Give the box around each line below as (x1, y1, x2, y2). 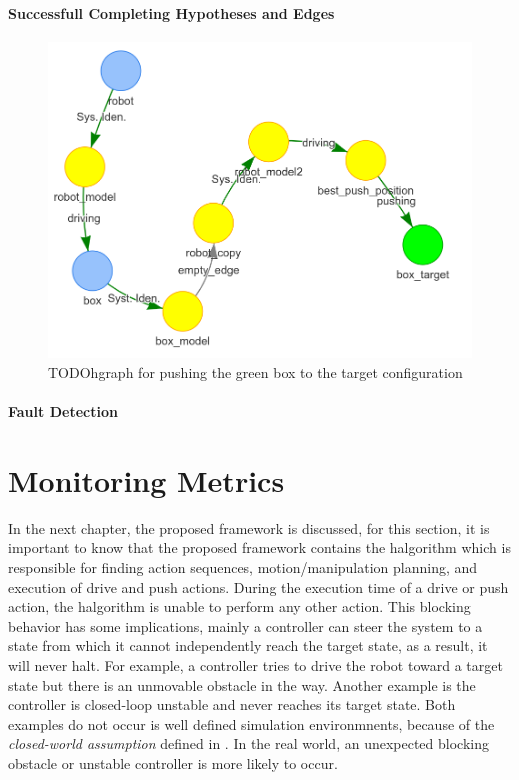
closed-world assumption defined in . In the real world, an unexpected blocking (8, 733, 489, 754)
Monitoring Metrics (8, 459, 285, 500)
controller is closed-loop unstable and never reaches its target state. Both (8, 694, 456, 715)
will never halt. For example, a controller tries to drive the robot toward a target (8, 654, 503, 675)
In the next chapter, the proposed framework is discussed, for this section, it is (8, 517, 490, 538)
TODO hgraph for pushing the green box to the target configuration (48, 361, 463, 382)
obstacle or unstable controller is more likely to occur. (8, 752, 338, 773)
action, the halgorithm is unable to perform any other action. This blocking (8, 596, 471, 617)
